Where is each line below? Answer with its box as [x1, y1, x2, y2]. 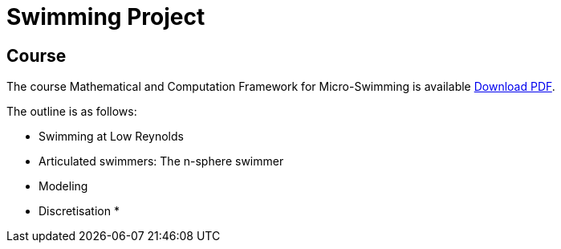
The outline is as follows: [6, 104, 137, 119]
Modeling [39, 179, 88, 194]
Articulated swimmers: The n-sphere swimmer [39, 154, 284, 169]
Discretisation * [39, 204, 120, 218]
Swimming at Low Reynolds [39, 129, 184, 144]
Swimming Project [6, 3, 205, 31]
